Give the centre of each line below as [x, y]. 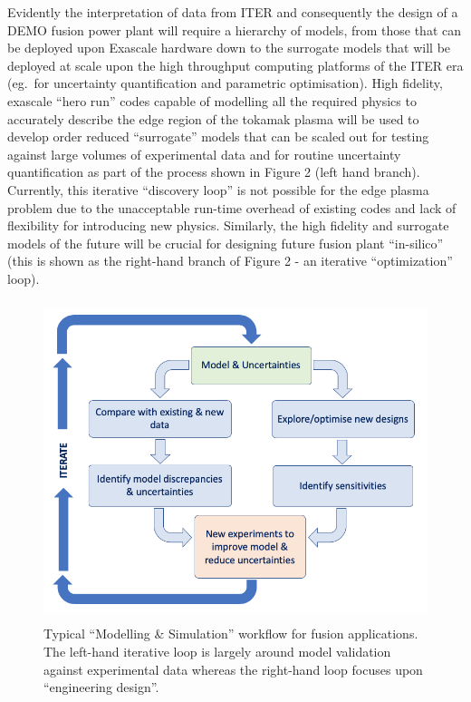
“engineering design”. [101, 687]
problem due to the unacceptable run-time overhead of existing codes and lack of [232, 207]
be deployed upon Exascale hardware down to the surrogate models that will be [229, 48]
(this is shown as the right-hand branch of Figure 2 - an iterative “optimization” [230, 261]
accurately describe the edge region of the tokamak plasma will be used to [213, 118]
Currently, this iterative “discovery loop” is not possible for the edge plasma [218, 189]
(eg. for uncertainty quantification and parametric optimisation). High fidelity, [225, 83]
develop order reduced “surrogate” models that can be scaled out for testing [218, 136]
